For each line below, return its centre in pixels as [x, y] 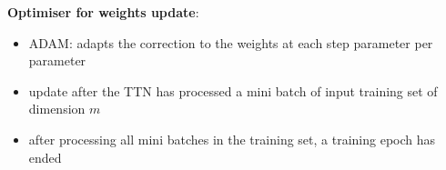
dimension [57, 109]
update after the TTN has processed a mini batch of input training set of [233, 90]
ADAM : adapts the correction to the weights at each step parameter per [231, 42]
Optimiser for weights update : [103, 12]
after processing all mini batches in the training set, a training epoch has [232, 139]
